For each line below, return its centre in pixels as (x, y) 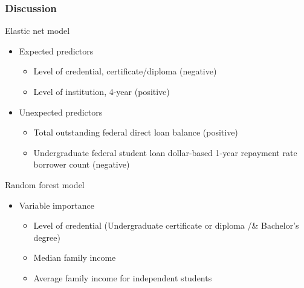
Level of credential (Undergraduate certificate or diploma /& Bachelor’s (166, 225)
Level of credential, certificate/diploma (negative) (125, 71)
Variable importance (57, 205)
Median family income (75, 257)
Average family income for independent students (123, 277)
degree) (47, 237)
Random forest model (45, 184)
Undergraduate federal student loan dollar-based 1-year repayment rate (165, 152)
